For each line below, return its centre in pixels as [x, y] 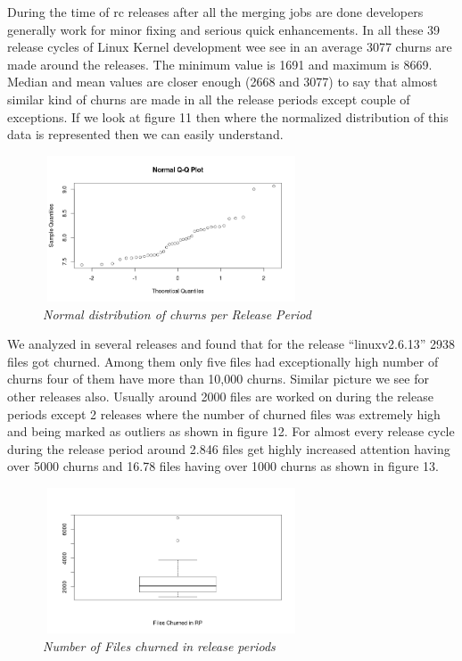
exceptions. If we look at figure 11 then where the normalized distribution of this [228, 116]
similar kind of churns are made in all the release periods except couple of [209, 99]
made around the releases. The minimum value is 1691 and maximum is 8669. [220, 64]
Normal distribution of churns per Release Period [177, 314]
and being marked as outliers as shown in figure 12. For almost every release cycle [231, 431]
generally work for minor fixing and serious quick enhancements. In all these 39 [224, 29]
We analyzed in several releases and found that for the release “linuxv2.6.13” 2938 [231, 344]
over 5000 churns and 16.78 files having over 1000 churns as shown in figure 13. [223, 466]
